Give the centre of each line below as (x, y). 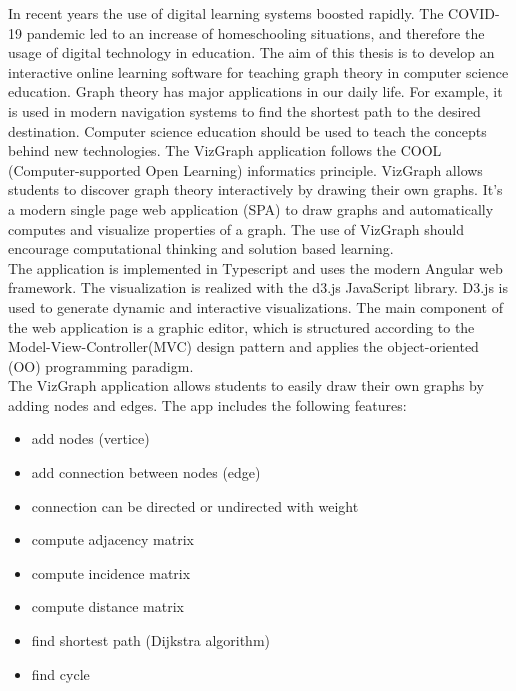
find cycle (60, 673)
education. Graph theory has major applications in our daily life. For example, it (255, 91)
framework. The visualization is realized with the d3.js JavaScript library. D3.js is (258, 287)
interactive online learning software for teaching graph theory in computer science (258, 71)
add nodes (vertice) (90, 438)
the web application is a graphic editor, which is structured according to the (241, 326)
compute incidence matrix (111, 572)
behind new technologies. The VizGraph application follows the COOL (225, 150)
